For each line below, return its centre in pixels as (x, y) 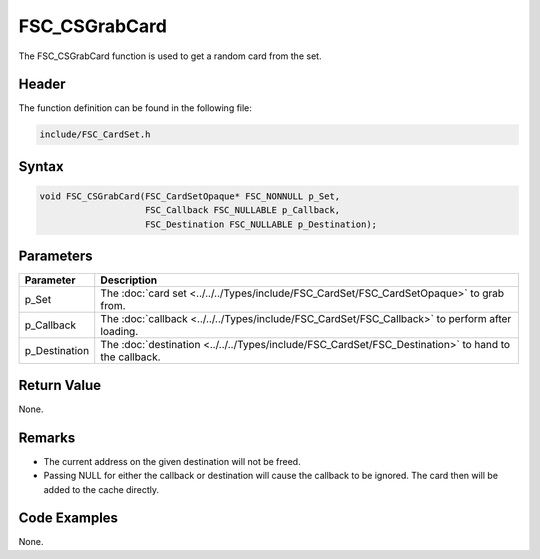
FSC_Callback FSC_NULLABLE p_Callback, (243, 210)
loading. (119, 332)
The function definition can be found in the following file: (135, 108)
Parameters (55, 256)
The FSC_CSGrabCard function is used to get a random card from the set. (170, 56)
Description (129, 280)
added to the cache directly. (101, 489)
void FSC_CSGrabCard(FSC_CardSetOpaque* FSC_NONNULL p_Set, (190, 196)
